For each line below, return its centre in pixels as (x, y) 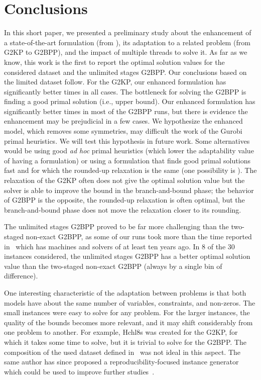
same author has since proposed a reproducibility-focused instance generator (121, 362)
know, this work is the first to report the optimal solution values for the (114, 62)
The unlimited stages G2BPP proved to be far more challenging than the (116, 226)
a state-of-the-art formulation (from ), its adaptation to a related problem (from (127, 42)
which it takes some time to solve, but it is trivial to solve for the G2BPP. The (125, 342)
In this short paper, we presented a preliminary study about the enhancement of (128, 32)
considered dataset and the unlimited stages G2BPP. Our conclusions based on (125, 72)
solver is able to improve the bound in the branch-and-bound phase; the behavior (129, 190)
